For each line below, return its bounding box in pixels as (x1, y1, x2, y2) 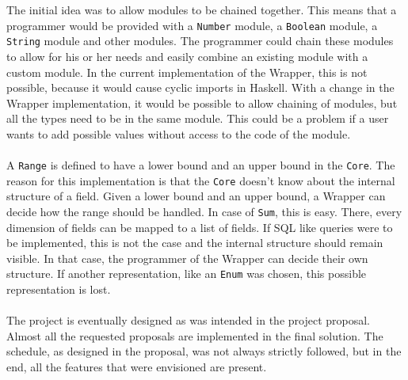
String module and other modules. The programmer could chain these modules (6, 32, 394, 49)
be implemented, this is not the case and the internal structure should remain (6, 234, 383, 251)
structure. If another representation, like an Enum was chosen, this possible (6, 265, 367, 282)
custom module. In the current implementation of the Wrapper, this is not (6, 63, 368, 80)
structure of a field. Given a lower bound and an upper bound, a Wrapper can (6, 188, 386, 204)
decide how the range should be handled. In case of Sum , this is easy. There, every (6, 203, 402, 219)
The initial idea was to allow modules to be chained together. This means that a (6, 2, 397, 17)
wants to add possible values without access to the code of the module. (6, 125, 351, 142)
